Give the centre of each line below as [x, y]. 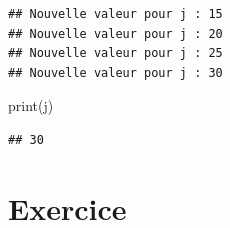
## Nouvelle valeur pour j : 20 [115, 33]
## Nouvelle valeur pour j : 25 [115, 53]
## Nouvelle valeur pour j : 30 [115, 72]
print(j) [31, 105]
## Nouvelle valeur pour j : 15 [115, 14]
